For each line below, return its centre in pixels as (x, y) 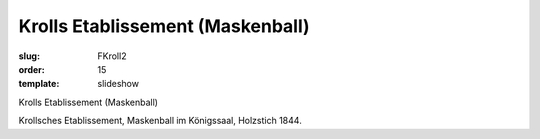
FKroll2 (112, 56)
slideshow (118, 84)
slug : (29, 56)
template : (39, 84)
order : (31, 69)
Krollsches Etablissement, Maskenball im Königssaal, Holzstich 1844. (160, 121)
